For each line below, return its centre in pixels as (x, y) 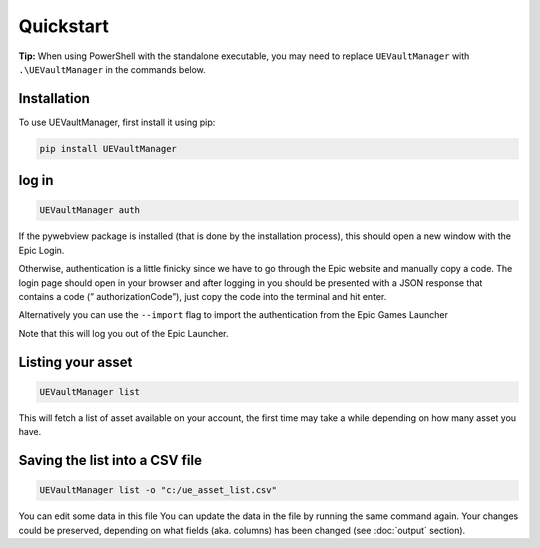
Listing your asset (75, 361)
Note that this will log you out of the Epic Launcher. (123, 333)
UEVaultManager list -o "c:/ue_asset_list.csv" (158, 490)
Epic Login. (41, 250)
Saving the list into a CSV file (110, 460)
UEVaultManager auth (89, 210)
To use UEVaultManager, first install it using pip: (117, 122)
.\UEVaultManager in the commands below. (112, 69)
